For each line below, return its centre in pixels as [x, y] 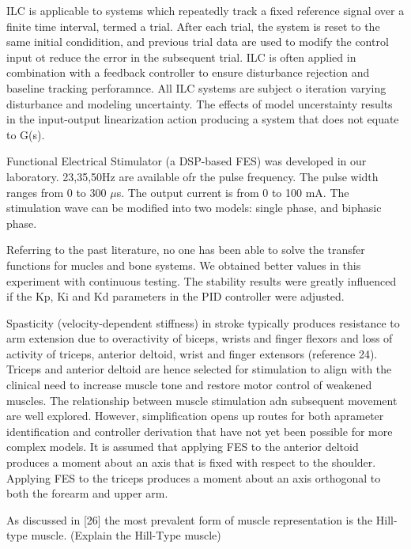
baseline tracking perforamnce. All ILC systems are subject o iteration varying [196, 87]
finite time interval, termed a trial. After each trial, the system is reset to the [193, 26]
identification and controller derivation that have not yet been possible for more [200, 431]
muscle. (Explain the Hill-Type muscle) [126, 535]
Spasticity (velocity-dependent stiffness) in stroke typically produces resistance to [203, 322]
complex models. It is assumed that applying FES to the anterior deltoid [183, 447]
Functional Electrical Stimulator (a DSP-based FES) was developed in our [187, 161]
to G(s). [26, 134]
